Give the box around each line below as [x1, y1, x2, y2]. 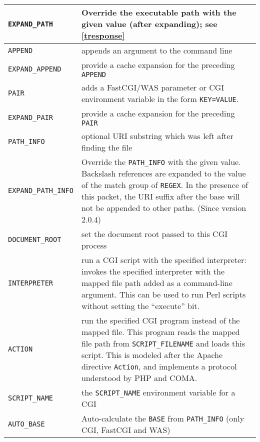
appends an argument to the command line [81, 44, 232, 56]
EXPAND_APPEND [8, 64, 61, 73]
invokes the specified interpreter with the [81, 265, 225, 277]
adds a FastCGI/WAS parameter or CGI [81, 81, 224, 93]
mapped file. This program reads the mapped [81, 326, 240, 337]
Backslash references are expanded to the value [81, 167, 246, 179]
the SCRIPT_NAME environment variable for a [81, 386, 235, 398]
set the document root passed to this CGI [81, 228, 227, 239]
